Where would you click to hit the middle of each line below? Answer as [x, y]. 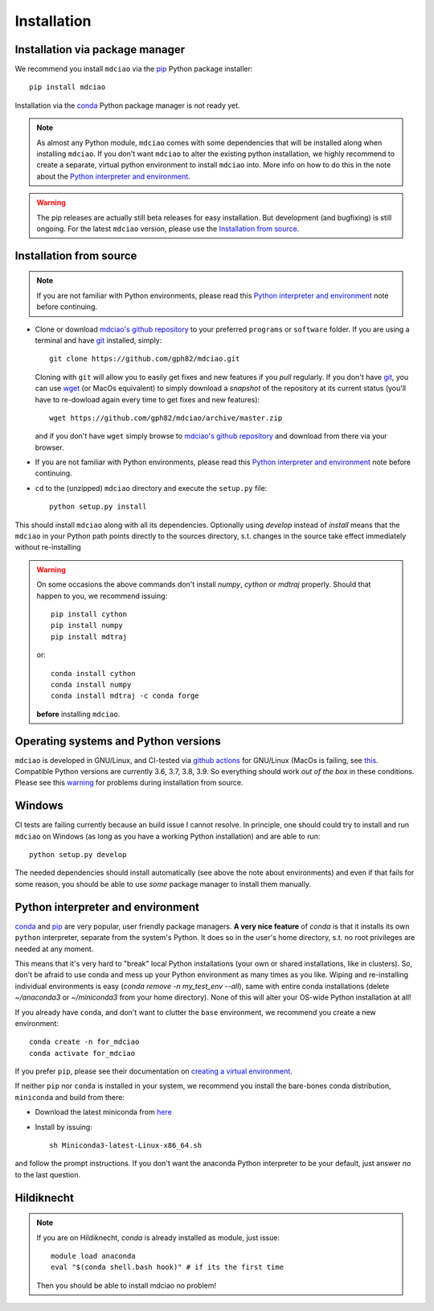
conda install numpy [91, 684]
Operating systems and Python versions [118, 741]
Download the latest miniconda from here [103, 1112]
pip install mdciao [68, 87]
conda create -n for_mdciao [84, 1042]
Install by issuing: [63, 1127]
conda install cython [93, 673]
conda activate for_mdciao [82, 1053]
